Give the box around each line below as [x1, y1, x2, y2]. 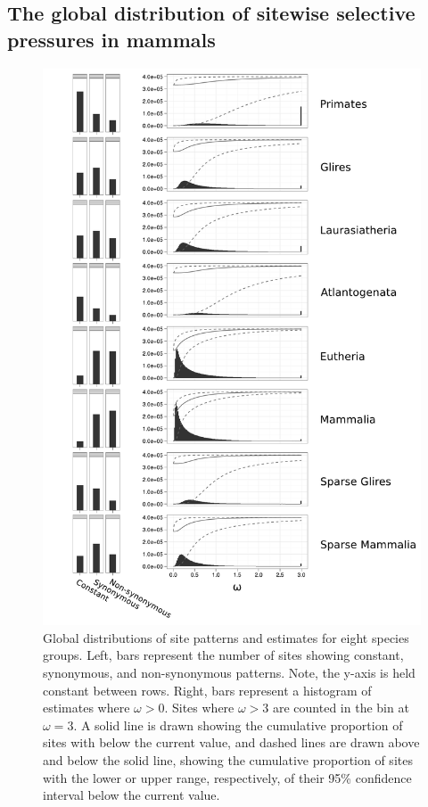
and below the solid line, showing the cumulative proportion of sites [43, 751, 413, 770]
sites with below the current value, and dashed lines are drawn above [43, 733, 420, 752]
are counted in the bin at [273, 698, 409, 717]
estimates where [43, 698, 130, 717]
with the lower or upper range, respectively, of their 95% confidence [43, 768, 412, 786]
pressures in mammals [7, 25, 216, 53]
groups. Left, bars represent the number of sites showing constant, [43, 646, 404, 664]
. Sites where [164, 698, 235, 717]
